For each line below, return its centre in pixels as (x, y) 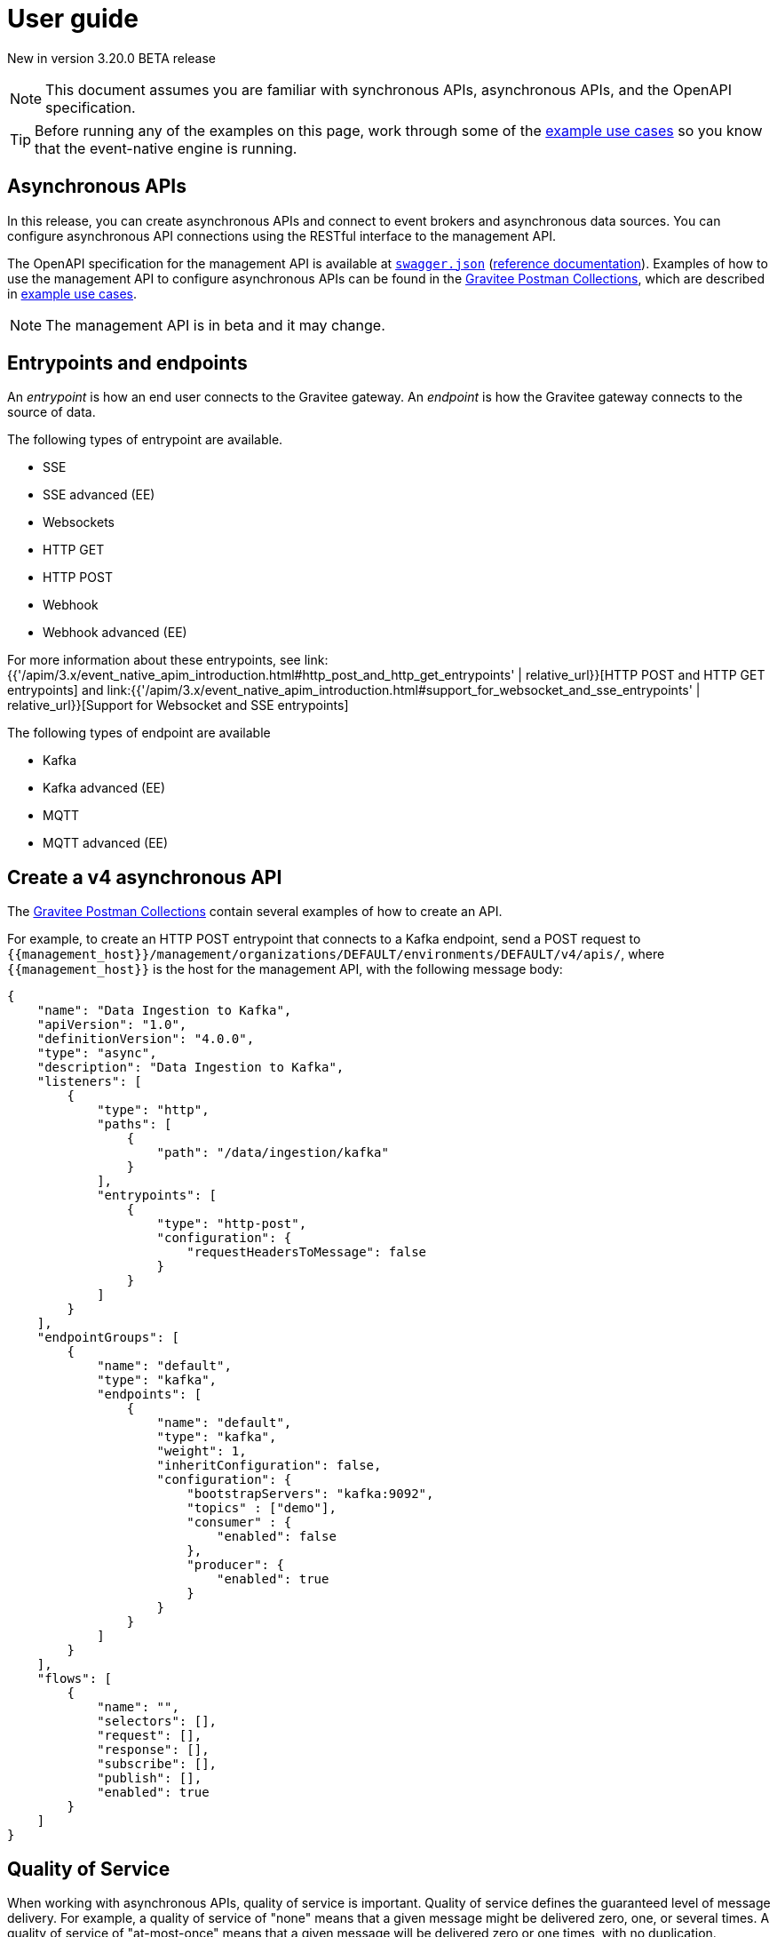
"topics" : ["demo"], (262, 1508)
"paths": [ (135, 1124)
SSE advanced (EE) (99, 495)
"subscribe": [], (157, 1764)
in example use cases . (72, 293)
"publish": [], (150, 1778)
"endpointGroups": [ (108, 1338)
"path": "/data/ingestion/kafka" (273, 1153)
